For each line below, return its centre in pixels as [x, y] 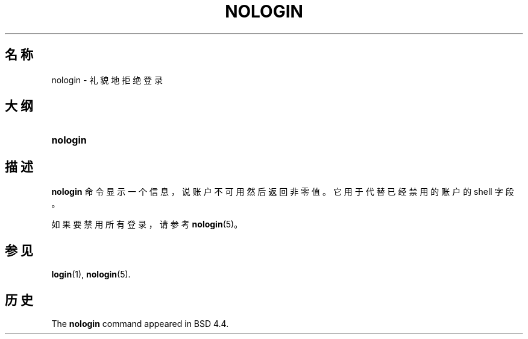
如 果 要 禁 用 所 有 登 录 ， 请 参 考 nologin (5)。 [147, 224]
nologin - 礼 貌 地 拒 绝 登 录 [107, 80]
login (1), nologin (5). [91, 274]
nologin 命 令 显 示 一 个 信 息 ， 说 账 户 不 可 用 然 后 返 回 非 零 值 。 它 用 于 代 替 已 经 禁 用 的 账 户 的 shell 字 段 [283, 192]
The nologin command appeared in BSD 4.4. [140, 323]
